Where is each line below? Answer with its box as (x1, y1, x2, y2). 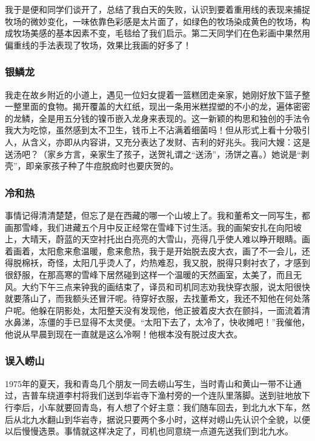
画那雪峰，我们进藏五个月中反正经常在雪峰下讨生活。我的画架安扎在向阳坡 (5, 220, 302, 233)
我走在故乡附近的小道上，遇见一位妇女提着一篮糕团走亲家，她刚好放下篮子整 (5, 88, 310, 101)
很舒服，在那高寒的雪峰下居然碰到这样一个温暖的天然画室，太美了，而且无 (5, 268, 302, 280)
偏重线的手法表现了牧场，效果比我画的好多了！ (5, 38, 191, 51)
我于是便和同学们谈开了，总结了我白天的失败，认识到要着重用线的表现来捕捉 (5, 3, 310, 15)
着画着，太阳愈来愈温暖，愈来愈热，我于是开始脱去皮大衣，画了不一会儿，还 (5, 244, 310, 257)
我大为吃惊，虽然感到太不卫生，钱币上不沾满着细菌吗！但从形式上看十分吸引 (5, 124, 310, 136)
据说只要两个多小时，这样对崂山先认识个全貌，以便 (106, 413, 310, 425)
